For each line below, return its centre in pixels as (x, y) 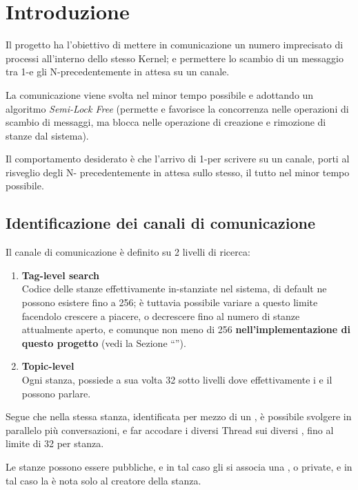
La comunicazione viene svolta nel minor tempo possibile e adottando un (160, 94)
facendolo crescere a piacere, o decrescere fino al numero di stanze (161, 315)
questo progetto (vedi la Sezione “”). (104, 342)
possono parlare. (56, 393)
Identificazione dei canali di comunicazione (161, 223)
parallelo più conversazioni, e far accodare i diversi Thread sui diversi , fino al (170, 430)
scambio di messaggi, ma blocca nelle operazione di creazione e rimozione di (166, 122)
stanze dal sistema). (47, 135)
